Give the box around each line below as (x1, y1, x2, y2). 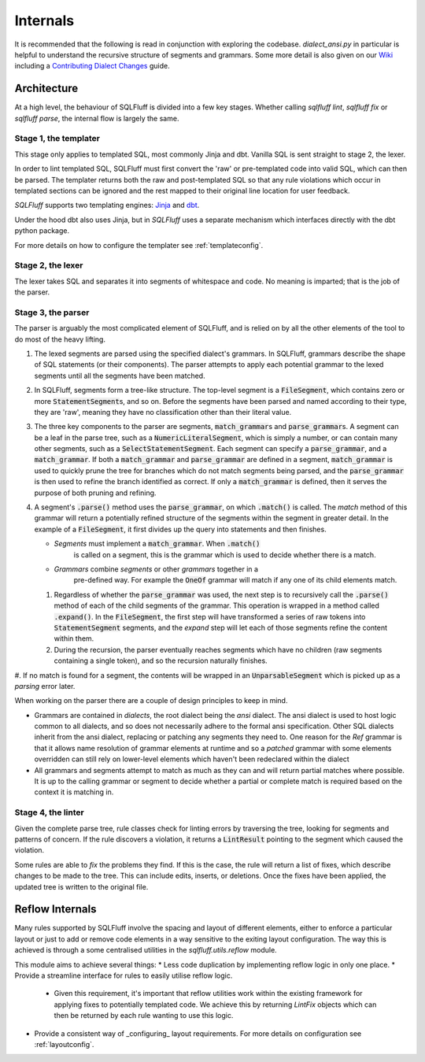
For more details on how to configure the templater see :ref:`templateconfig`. (14, 240, 264, 250)
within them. (54, 634, 94, 643)
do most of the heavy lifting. (14, 335, 106, 344)
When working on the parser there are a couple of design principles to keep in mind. (14, 696, 288, 705)
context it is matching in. (34, 787, 114, 797)
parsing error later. (14, 681, 76, 690)
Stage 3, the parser (14, 307, 90, 318)
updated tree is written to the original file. (14, 882, 149, 891)
